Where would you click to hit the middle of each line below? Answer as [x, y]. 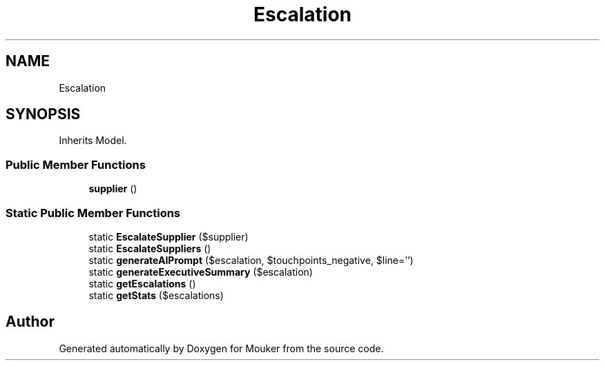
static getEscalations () [142, 283]
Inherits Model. [93, 141]
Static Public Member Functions [93, 213]
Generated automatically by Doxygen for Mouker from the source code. [221, 348]
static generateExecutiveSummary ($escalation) [201, 272]
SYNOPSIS [43, 114]
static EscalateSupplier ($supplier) [169, 236]
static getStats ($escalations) [156, 295]
